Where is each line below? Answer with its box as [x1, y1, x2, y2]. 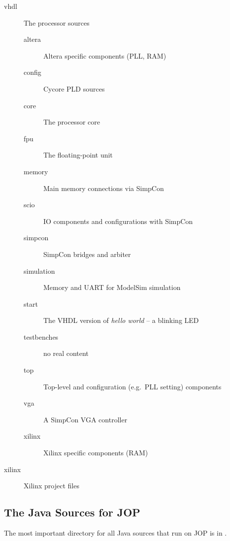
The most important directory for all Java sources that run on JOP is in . [4, 528, 227, 538]
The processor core [43, 117, 100, 127]
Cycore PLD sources [43, 83, 105, 94]
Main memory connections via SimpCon [43, 183, 164, 193]
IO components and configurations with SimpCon [43, 216, 193, 226]
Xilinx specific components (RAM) [43, 447, 148, 458]
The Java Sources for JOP [4, 505, 140, 520]
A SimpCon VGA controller [43, 414, 128, 424]
